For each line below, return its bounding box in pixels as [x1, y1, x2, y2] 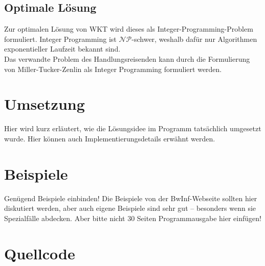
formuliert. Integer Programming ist [4, 33, 117, 44]
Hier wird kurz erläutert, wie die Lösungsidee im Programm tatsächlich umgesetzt [4, 123, 261, 134]
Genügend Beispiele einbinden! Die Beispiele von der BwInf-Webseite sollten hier [4, 192, 257, 203]
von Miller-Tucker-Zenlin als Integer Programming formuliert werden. [4, 63, 222, 74]
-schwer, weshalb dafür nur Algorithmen [131, 33, 257, 44]
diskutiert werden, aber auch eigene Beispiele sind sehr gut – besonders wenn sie [4, 203, 256, 213]
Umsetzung [4, 93, 85, 114]
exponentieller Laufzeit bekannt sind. [4, 43, 121, 54]
